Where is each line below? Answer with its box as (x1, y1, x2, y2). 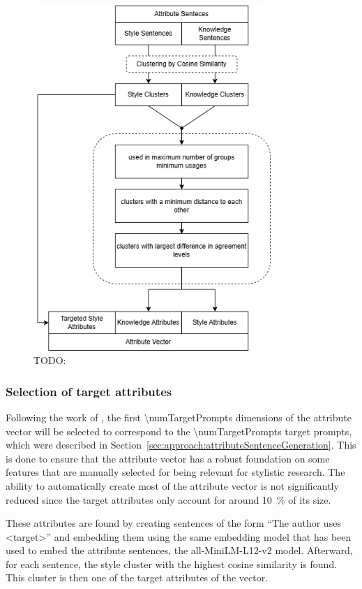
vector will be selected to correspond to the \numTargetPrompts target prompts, (6, 423, 352, 438)
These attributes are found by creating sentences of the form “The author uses (6, 516, 341, 530)
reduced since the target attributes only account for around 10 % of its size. (6, 492, 331, 507)
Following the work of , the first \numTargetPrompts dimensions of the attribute (6, 409, 352, 424)
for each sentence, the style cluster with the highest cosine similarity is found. (6, 556, 338, 571)
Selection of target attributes (6, 382, 172, 400)
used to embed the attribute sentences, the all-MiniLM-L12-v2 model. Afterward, (6, 543, 353, 558)
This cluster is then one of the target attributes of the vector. (6, 570, 269, 585)
